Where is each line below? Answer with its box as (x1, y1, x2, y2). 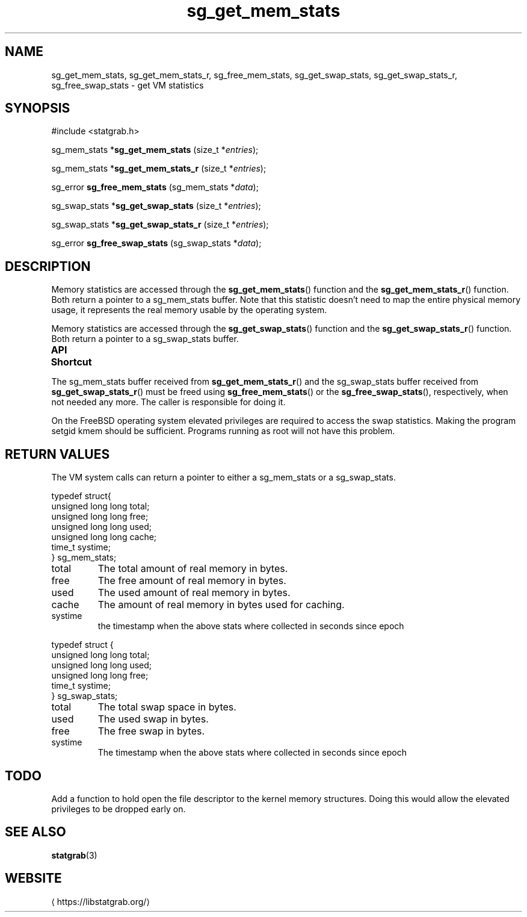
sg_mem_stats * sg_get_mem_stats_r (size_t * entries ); (51, 163, 267, 174)
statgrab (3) (51, 850, 97, 860)
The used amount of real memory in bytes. (97, 586, 291, 599)
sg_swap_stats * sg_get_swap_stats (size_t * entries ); (51, 200, 261, 211)
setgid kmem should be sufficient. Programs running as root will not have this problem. (51, 426, 395, 437)
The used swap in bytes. (97, 713, 209, 726)
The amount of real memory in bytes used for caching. (97, 598, 345, 611)
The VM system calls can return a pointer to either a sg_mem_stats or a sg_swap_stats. (51, 472, 396, 483)
